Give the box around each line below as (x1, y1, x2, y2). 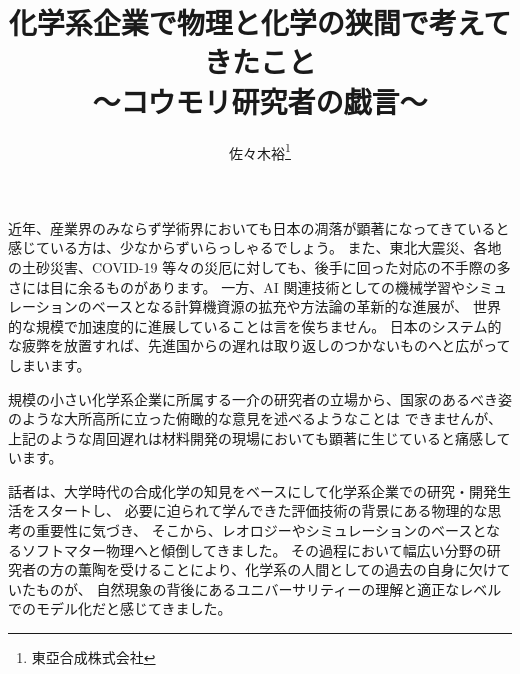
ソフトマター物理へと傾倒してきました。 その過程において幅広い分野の (21, 539, 487, 560)
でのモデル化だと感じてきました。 (8, 598, 232, 619)
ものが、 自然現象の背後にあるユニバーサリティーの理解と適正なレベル (35, 578, 502, 599)
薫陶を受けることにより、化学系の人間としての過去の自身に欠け (77, 559, 497, 580)
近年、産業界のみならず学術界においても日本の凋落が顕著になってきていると (8, 217, 510, 238)
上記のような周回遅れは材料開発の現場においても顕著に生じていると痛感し (8, 427, 497, 448)
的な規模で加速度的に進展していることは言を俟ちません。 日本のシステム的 (8, 315, 502, 336)
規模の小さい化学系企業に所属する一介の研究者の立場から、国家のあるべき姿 (8, 388, 512, 409)
